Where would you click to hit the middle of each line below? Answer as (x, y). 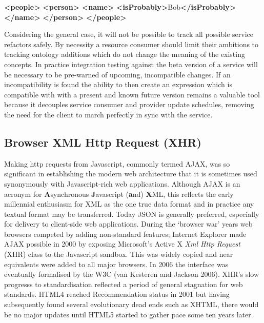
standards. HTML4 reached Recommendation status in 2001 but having (117, 294)
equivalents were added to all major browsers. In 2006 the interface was (116, 264)
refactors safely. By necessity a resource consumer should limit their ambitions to (131, 44)
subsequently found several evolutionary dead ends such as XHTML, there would (131, 304)
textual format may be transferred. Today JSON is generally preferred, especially (132, 214)
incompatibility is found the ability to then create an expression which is (118, 84)
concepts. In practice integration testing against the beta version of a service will (131, 64)
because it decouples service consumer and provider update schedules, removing (129, 104)
